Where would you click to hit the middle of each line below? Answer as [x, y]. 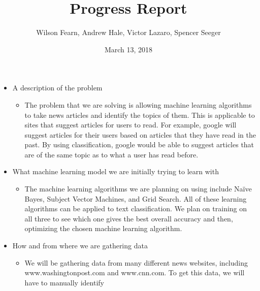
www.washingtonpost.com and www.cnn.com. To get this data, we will [135, 272]
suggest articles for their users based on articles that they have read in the [140, 134]
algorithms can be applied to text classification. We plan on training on [136, 208]
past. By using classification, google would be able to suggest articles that [139, 144]
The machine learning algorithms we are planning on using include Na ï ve [138, 189]
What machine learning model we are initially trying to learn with [116, 171]
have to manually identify [64, 282]
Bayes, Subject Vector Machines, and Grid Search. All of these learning [136, 198]
